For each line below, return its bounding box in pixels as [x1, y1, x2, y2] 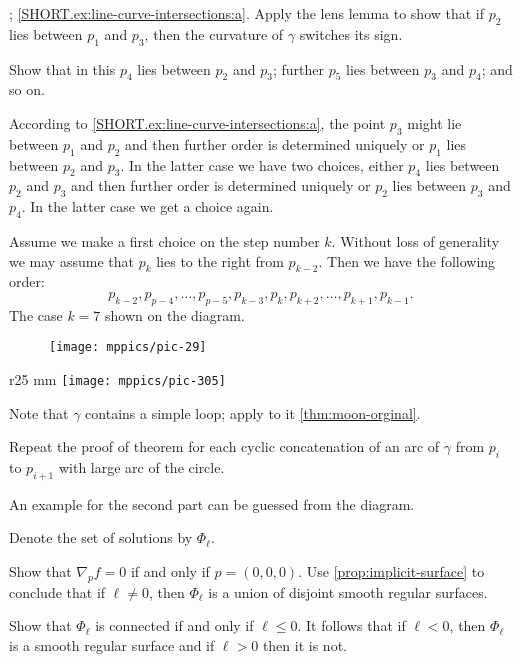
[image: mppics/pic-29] [49, 340, 207, 355]
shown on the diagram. [105, 304, 245, 325]
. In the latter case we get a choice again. [21, 196, 274, 217]
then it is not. [262, 635, 347, 656]
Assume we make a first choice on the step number [9, 230, 320, 251]
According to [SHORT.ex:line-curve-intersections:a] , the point [9, 112, 386, 133]
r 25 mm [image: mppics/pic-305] [9, 369, 226, 389]
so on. [9, 79, 45, 100]
